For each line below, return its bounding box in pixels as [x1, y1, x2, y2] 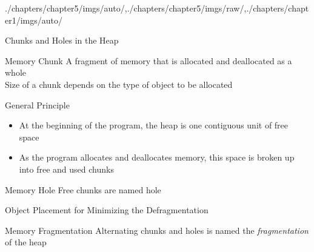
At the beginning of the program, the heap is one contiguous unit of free [19, 119, 289, 131]
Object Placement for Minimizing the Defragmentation [5, 204, 209, 216]
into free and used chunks [19, 162, 114, 175]
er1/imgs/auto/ [5, 13, 63, 26]
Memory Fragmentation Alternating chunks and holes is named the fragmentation [5, 224, 309, 236]
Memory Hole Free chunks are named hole [5, 183, 161, 196]
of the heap [5, 236, 47, 248]
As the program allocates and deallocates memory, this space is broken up [19, 151, 295, 164]
